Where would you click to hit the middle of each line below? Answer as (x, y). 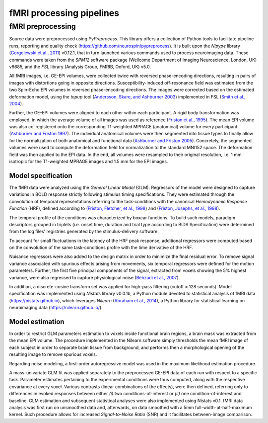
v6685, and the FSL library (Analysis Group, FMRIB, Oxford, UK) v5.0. (80, 67)
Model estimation (37, 322)
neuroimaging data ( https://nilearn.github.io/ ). (56, 308)
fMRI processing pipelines (64, 13)
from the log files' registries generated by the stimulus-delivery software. (84, 232)
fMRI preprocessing (43, 26)
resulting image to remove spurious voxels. (53, 354)
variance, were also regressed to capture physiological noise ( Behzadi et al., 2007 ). (95, 277)
